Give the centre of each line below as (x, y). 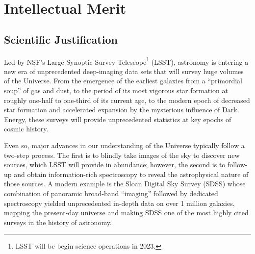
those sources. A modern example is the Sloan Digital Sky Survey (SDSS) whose (125, 184)
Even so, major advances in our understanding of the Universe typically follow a (124, 145)
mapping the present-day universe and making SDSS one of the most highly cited (126, 213)
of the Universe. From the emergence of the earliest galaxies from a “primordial (123, 81)
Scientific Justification (61, 39)
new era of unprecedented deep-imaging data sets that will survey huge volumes (124, 71)
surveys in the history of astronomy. (58, 222)
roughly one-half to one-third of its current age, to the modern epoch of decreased (127, 100)
